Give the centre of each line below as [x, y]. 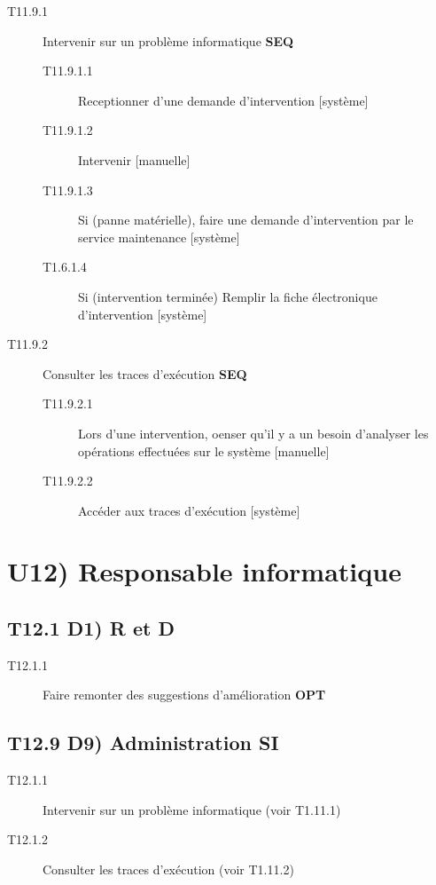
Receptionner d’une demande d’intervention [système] [223, 100]
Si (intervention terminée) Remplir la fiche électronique [228, 296]
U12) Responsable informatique [204, 571]
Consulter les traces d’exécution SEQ [145, 373]
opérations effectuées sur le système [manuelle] [204, 450]
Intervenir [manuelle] [134, 159]
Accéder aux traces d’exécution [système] [189, 510]
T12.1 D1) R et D [91, 628]
